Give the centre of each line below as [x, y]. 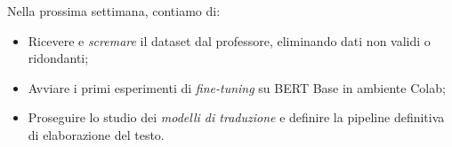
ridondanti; [58, 58]
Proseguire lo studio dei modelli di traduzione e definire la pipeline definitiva [236, 117]
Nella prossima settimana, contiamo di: [114, 11]
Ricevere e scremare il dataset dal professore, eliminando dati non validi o [229, 40]
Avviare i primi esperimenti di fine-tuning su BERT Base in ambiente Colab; [237, 87]
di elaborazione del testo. [96, 134]
